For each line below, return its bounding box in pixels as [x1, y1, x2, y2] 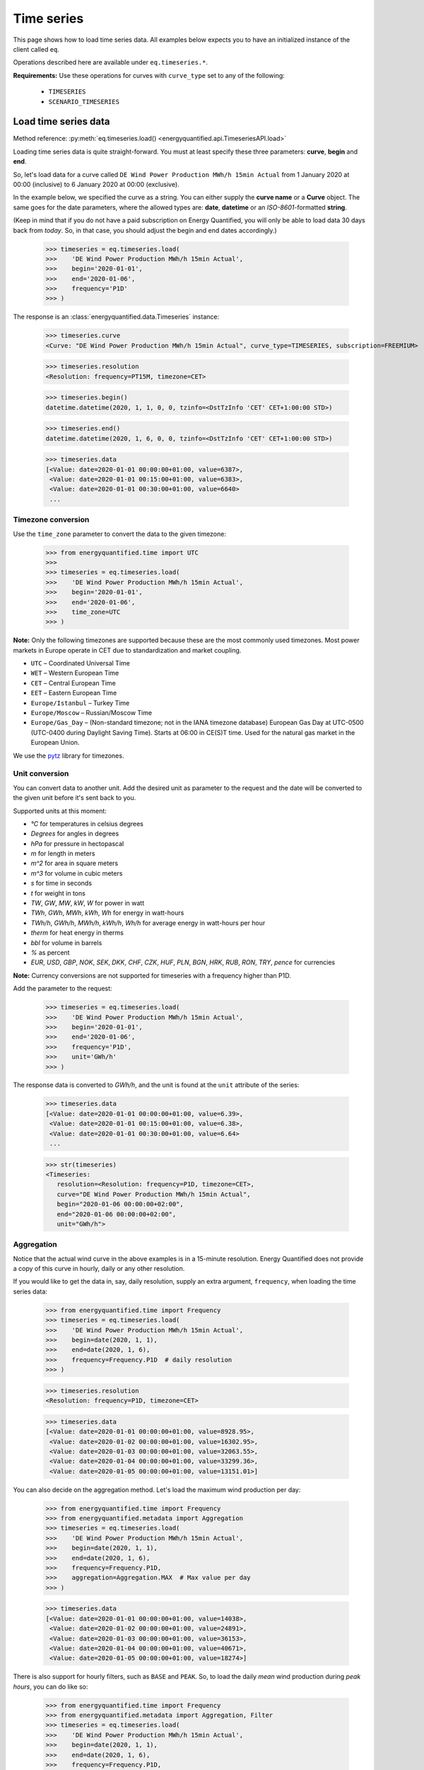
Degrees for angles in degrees [30, 829, 119, 838]
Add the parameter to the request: [13, 984, 112, 993]
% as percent [30, 949, 70, 957]
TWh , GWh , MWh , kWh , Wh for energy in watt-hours [30, 908, 184, 917]
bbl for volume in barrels [30, 938, 102, 947]
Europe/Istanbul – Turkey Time [30, 698, 130, 707]
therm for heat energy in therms [30, 928, 124, 937]
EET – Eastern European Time [30, 689, 117, 697]
